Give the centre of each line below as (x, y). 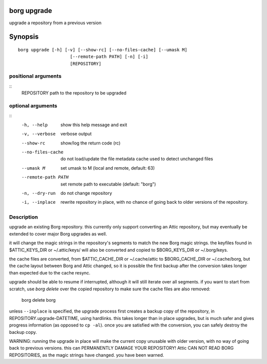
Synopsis (24, 37)
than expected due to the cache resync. (50, 273)
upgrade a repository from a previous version (55, 23)
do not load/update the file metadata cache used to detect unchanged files (137, 159)
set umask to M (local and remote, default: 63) (108, 168)
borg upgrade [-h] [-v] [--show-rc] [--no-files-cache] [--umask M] (103, 50)
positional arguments (35, 76)
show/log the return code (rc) (90, 143)
